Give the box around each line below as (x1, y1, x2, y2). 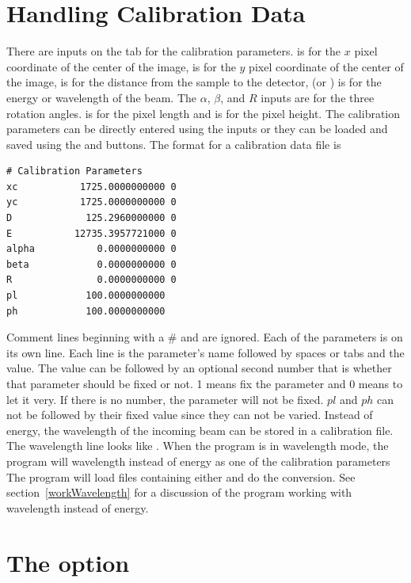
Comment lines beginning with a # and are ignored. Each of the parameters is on (6, 329, 403, 345)
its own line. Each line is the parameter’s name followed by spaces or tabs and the (6, 344, 405, 360)
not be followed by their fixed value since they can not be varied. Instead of (6, 406, 373, 423)
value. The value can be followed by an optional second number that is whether (6, 360, 392, 376)
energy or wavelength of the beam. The (6, 89, 197, 105)
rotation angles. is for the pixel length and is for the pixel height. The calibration (6, 105, 401, 121)
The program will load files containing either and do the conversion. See (6, 468, 356, 485)
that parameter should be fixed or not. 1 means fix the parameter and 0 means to (6, 375, 403, 391)
